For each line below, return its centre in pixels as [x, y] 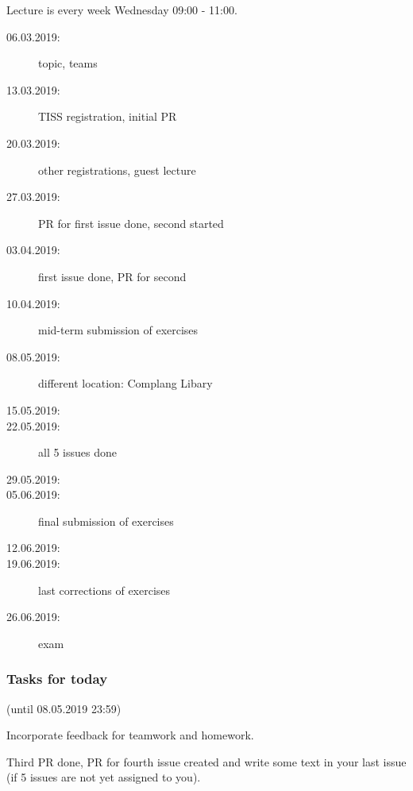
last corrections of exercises [104, 590]
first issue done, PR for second [112, 276]
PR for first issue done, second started [131, 223]
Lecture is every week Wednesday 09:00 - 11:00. [122, 10]
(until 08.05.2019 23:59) [64, 708]
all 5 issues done [77, 452]
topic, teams [68, 63]
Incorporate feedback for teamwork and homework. [130, 735]
